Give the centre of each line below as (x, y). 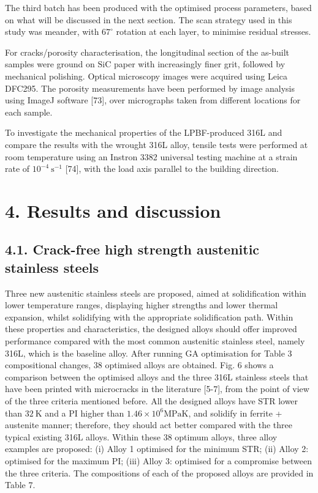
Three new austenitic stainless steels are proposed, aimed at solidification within (156, 293)
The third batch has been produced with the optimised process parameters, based (158, 7)
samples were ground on (50, 64)
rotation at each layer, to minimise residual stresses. (214, 32)
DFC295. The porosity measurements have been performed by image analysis (150, 88)
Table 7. (20, 485)
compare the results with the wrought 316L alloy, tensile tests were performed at (157, 144)
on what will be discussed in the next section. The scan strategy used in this (149, 19)
